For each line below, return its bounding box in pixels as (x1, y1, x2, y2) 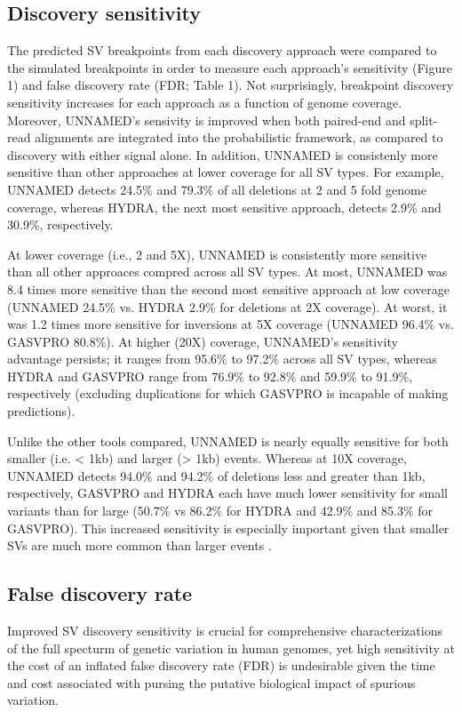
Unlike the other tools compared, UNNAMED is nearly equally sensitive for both (7, 431, 449, 450)
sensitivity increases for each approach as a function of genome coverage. (7, 92, 402, 111)
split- (410, 110, 438, 129)
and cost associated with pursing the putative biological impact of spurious (7, 673, 416, 692)
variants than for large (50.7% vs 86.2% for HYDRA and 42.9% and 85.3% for (7, 501, 434, 520)
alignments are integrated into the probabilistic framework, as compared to (35, 128, 443, 147)
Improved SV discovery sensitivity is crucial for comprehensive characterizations (7, 621, 442, 640)
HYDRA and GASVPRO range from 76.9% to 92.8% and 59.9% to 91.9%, (7, 366, 412, 385)
